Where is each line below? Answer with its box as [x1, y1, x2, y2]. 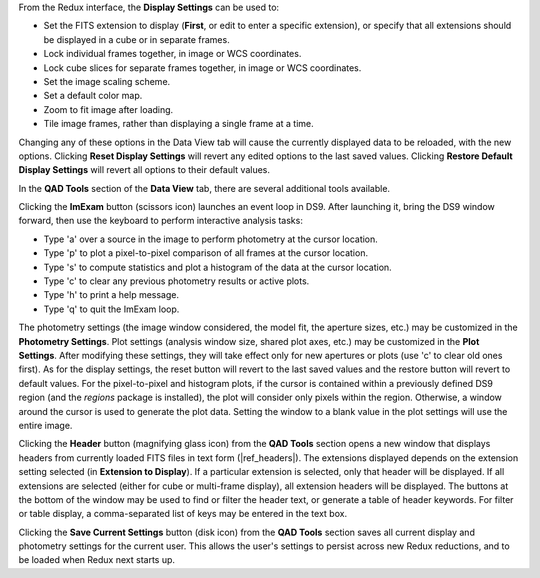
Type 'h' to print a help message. [43, 289, 180, 301]
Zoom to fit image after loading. [43, 103, 174, 115]
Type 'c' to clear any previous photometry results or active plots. [43, 275, 310, 287]
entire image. [18, 419, 73, 431]
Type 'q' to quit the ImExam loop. [43, 303, 180, 315]
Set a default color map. [43, 90, 143, 102]
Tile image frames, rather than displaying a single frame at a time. [43, 118, 314, 130]
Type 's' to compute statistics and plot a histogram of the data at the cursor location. [43, 261, 392, 273]
